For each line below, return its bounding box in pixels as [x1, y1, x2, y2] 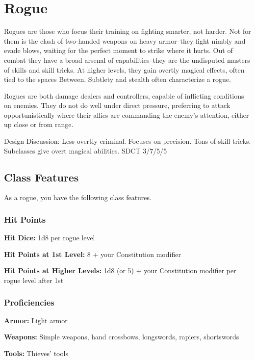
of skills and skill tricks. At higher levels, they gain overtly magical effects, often [4, 64, 245, 75]
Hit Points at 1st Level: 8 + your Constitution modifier [4, 249, 181, 259]
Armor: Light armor [4, 315, 68, 325]
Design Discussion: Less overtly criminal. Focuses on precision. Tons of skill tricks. [4, 136, 251, 146]
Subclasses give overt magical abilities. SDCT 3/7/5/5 [4, 145, 167, 155]
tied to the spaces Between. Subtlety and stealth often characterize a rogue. [4, 74, 231, 84]
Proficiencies [4, 296, 54, 308]
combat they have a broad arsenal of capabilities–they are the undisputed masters [4, 54, 250, 65]
